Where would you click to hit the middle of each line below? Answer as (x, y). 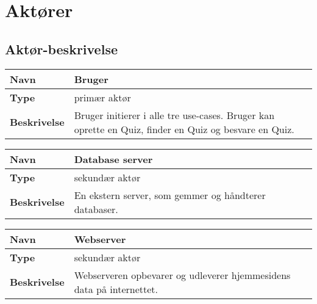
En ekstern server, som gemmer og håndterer (170, 195)
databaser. (96, 209)
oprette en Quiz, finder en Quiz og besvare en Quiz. (184, 129)
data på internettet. (116, 289)
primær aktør (102, 97)
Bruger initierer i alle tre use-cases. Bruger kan (174, 115)
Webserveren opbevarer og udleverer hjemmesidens (182, 275)
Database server (113, 159)
